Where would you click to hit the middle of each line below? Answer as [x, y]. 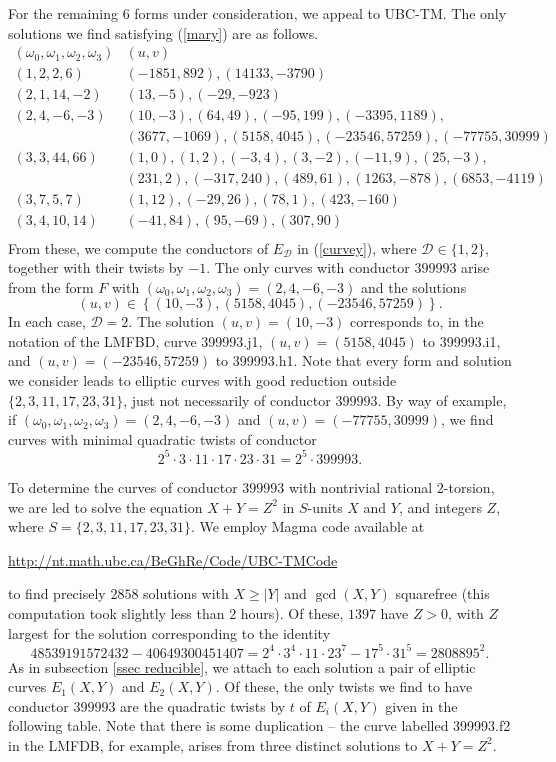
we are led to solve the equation [105, 506]
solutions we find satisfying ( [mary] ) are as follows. [163, 32]
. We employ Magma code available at [307, 526]
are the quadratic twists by [203, 705]
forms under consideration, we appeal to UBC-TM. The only [320, 13]
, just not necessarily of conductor [227, 399]
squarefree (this [442, 593]
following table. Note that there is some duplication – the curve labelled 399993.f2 [259, 725]
